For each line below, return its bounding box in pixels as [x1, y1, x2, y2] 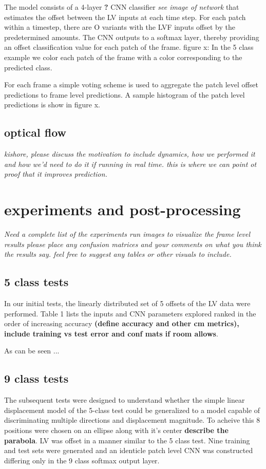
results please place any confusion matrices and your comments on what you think [4, 238, 261, 249]
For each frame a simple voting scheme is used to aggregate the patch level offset [4, 79, 258, 90]
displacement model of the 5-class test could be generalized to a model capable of [4, 404, 260, 415]
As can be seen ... [4, 345, 60, 356]
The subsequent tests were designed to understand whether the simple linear [4, 395, 245, 405]
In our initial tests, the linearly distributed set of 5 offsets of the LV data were [4, 298, 251, 309]
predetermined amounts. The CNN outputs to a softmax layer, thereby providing [4, 31, 259, 42]
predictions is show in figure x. [4, 99, 100, 110]
